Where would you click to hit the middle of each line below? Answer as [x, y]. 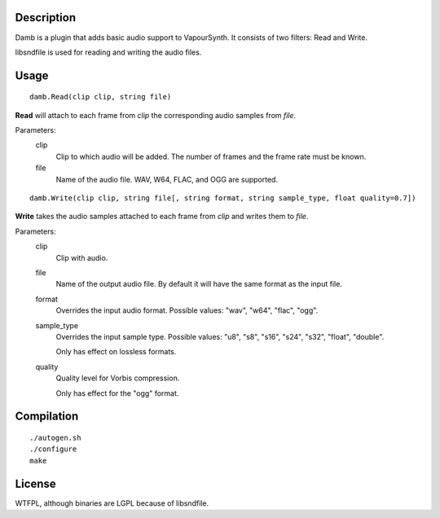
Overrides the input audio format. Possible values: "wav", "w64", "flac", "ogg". [187, 310]
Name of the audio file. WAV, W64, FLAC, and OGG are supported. [167, 179]
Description [46, 18]
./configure [53, 449]
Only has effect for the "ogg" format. [117, 393]
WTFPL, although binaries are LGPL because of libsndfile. [112, 503]
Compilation [47, 417]
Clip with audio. [82, 257]
